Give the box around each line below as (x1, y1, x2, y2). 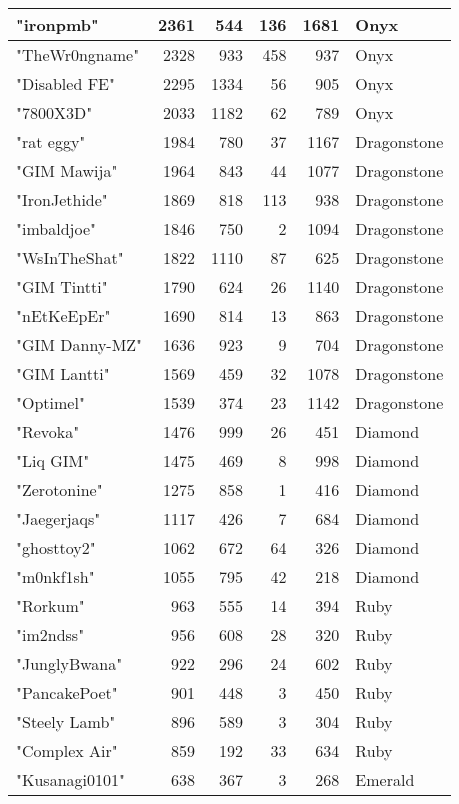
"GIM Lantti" (16, 362, 110, 385)
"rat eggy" (16, 130, 86, 153)
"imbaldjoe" (16, 217, 96, 240)
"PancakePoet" (16, 681, 118, 704)
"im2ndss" (16, 623, 85, 646)
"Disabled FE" (16, 72, 115, 95)
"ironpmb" (16, 13, 99, 36)
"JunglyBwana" (16, 652, 123, 675)
